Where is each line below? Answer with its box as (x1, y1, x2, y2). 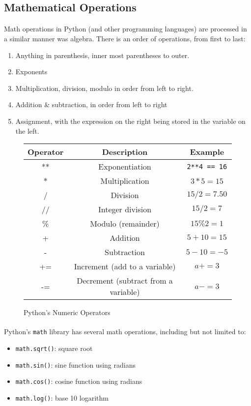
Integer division (98, 203, 152, 215)
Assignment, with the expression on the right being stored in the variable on (15, 116, 246, 126)
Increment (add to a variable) (74, 261, 176, 272)
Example (190, 146, 224, 158)
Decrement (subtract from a (77, 275, 173, 287)
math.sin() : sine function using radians (15, 359, 136, 370)
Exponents (15, 66, 48, 77)
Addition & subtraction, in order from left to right (15, 99, 167, 110)
